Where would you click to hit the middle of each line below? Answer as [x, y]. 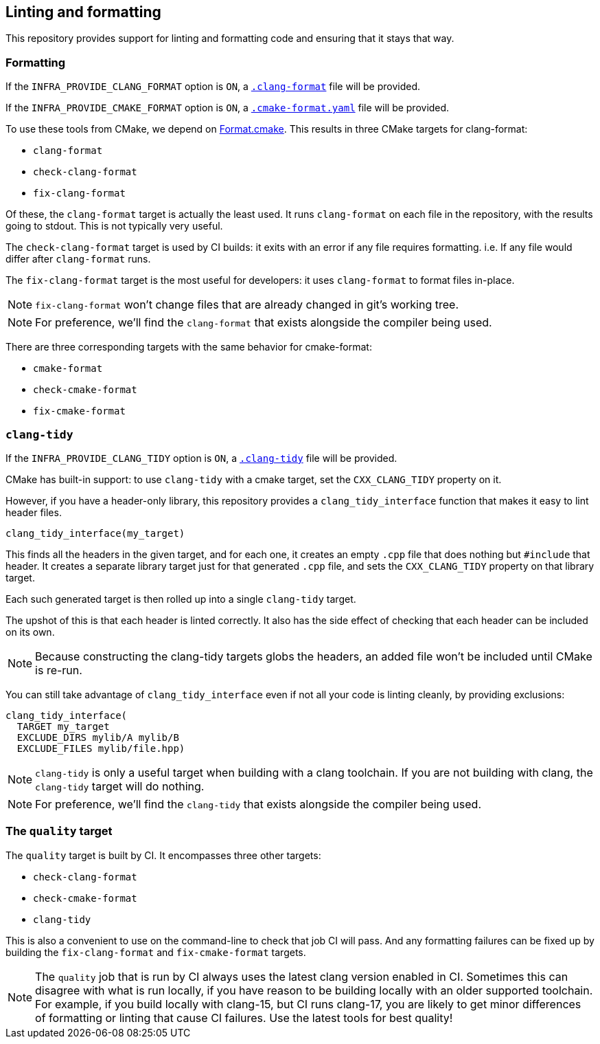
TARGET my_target [63, 726]
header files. [34, 512]
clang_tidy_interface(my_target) [95, 533]
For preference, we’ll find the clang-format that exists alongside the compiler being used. [264, 323]
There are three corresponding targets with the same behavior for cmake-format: [189, 347]
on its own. [30, 632]
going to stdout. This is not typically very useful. [114, 226]
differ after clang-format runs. [78, 259]
